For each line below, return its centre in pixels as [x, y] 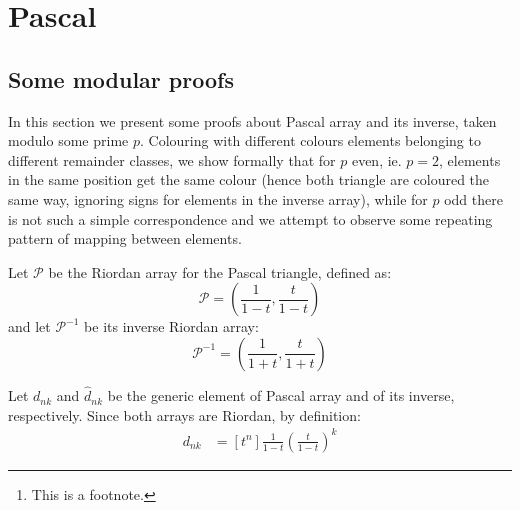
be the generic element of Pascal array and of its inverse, [281, 395]
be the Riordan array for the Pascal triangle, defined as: [220, 271]
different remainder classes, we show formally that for [172, 159]
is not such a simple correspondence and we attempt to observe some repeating [250, 218]
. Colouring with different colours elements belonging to [310, 140]
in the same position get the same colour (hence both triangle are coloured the [249, 179]
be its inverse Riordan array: [171, 326]
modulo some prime [68, 140]
